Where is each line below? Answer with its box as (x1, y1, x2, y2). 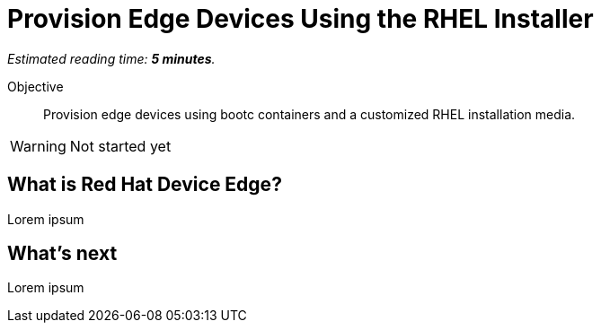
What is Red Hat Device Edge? (7, 173, 282, 196)
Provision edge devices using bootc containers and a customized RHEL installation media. (43, 106, 576, 122)
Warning (10, 136, 66, 155)
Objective (7, 78, 64, 94)
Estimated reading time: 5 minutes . (7, 50, 216, 66)
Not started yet (69, 136, 172, 155)
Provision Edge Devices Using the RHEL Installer (7, 4, 594, 34)
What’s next (7, 242, 118, 265)
